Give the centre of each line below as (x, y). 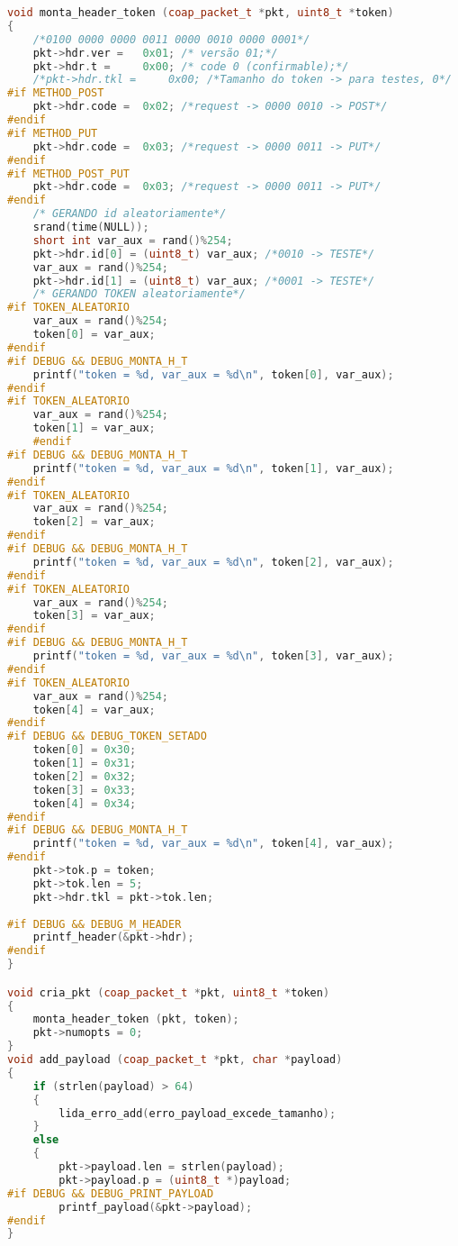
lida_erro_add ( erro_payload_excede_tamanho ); (198, 1113)
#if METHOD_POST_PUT (69, 173)
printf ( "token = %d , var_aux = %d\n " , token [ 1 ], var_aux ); (213, 468)
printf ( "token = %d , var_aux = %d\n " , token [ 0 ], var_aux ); (213, 374)
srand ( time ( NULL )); (91, 227)
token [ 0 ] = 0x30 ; (85, 750)
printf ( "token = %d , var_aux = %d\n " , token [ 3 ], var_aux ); (213, 656)
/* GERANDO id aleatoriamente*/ (130, 214)
